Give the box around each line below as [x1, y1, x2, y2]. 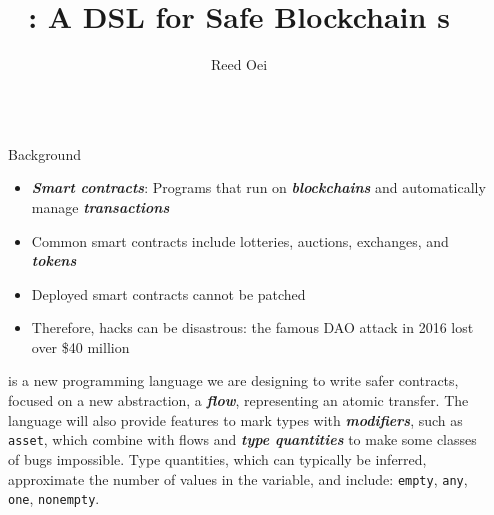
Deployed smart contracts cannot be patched [31, 283, 306, 304]
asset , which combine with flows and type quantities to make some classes [8, 429, 477, 450]
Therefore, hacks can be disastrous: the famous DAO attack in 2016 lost [31, 317, 474, 338]
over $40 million [31, 336, 130, 357]
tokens [31, 250, 77, 271]
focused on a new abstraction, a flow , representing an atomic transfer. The [8, 390, 469, 411]
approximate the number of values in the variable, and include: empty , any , [8, 468, 468, 489]
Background [8, 143, 81, 164]
